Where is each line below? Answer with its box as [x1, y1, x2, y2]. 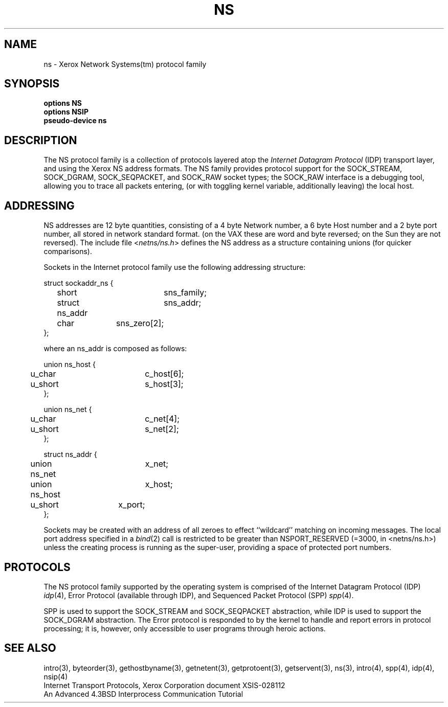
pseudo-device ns [43, 116, 107, 125]
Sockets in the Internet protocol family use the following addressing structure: [43, 263, 306, 272]
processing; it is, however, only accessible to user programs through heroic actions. [43, 624, 326, 633]
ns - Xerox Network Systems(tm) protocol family [43, 59, 207, 69]
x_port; [118, 499, 145, 510]
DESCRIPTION [4, 133, 77, 147]
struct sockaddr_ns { [43, 279, 114, 288]
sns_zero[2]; [116, 318, 164, 329]
